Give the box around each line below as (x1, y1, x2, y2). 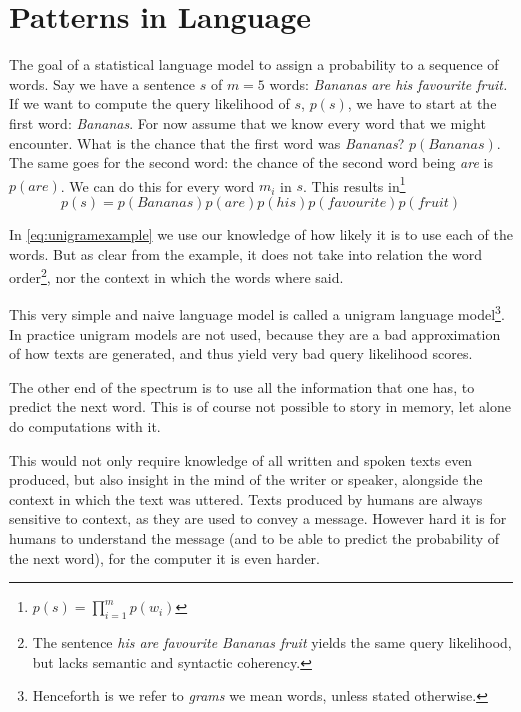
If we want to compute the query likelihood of (9, 93, 290, 114)
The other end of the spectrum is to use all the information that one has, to (9, 376, 475, 397)
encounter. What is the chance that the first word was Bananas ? (9, 132, 405, 153)
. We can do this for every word (60, 175, 255, 196)
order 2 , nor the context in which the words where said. (9, 264, 344, 287)
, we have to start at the (347, 93, 497, 114)
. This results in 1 (302, 172, 406, 196)
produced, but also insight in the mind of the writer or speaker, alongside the (9, 469, 483, 490)
